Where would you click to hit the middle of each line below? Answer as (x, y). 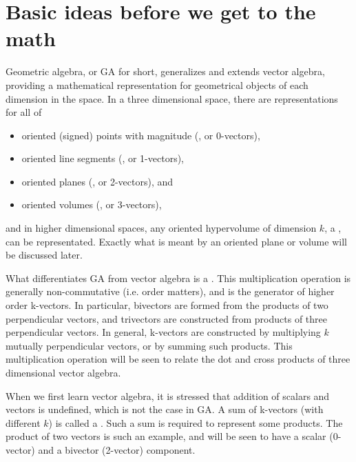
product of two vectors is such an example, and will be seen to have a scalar (166, 436)
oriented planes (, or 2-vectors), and (97, 181)
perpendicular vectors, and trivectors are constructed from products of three (166, 318)
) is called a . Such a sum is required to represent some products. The (196, 422)
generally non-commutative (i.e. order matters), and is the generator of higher (170, 291)
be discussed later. (44, 255)
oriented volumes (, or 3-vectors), (92, 204)
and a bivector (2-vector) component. (117, 449)
